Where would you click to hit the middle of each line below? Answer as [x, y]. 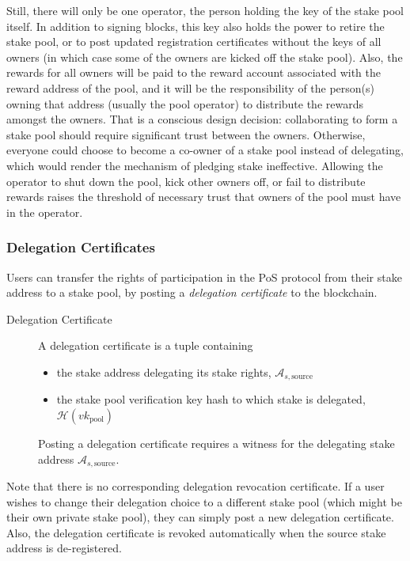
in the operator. [45, 212]
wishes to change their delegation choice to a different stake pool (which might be [204, 501]
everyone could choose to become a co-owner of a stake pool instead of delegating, [205, 150]
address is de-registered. [64, 548]
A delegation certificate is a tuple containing [146, 345]
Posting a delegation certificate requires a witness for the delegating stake [216, 443]
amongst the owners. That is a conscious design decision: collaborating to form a [202, 119]
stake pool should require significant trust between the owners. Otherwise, [186, 134]
